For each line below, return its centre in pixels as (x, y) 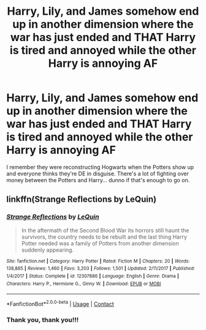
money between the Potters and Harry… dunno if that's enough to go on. (98, 180)
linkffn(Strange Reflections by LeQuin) (82, 200)
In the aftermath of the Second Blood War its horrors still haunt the (105, 230)
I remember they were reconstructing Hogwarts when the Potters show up (100, 167)
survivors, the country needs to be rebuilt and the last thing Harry (104, 237)
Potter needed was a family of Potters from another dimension (100, 243)
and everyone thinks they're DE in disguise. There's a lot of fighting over (97, 174)
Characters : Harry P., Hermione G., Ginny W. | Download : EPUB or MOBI (84, 283)
